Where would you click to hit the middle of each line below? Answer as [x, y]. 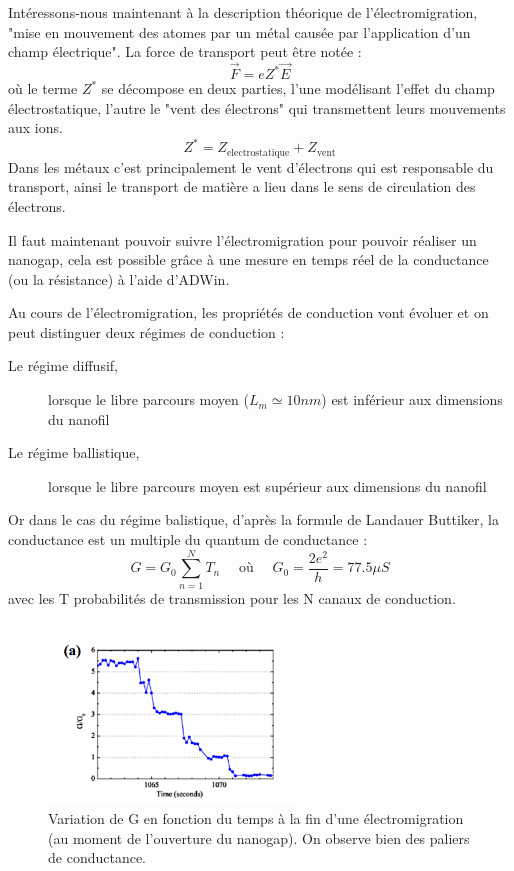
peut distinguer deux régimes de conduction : [146, 331]
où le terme [43, 88]
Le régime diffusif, [63, 365]
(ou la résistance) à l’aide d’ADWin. [119, 278]
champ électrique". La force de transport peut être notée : [185, 51]
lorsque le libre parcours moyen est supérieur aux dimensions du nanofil [267, 485]
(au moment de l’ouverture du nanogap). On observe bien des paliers [259, 837]
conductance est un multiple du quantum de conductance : [188, 539]
